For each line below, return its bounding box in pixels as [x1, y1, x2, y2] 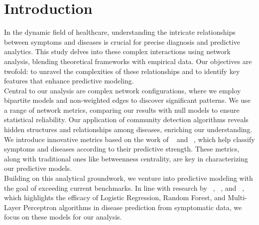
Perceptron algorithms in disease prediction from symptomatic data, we [23, 202, 242, 212]
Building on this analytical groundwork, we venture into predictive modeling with [4, 173, 253, 183]
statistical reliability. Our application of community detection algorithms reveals [4, 114, 249, 125]
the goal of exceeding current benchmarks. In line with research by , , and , [4, 182, 244, 193]
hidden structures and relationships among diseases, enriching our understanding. [4, 124, 253, 135]
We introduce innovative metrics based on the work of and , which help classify [4, 134, 255, 144]
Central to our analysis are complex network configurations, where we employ [4, 85, 241, 95]
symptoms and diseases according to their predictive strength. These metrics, [4, 144, 240, 154]
